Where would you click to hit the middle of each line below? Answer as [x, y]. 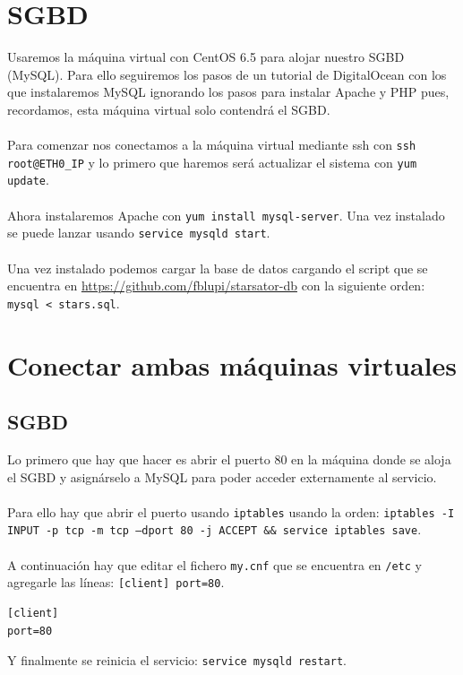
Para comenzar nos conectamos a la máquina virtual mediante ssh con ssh [212, 145]
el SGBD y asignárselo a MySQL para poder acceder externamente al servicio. [222, 476]
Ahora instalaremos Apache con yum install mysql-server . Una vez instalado [226, 215]
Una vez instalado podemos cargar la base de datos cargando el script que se [218, 268]
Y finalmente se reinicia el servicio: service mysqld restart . [177, 660]
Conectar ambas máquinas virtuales [232, 364]
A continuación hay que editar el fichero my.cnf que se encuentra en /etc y [214, 564]
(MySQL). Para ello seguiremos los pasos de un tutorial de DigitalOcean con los [227, 74]
